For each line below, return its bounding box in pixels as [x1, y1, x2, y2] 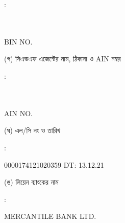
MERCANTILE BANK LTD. [4, 211, 96, 221]
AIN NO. [4, 107, 33, 118]
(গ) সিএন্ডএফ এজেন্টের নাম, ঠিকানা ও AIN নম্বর [4, 53, 121, 64]
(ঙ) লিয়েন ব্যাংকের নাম [4, 176, 59, 187]
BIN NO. [4, 36, 33, 47]
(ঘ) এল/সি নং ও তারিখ [4, 125, 61, 136]
